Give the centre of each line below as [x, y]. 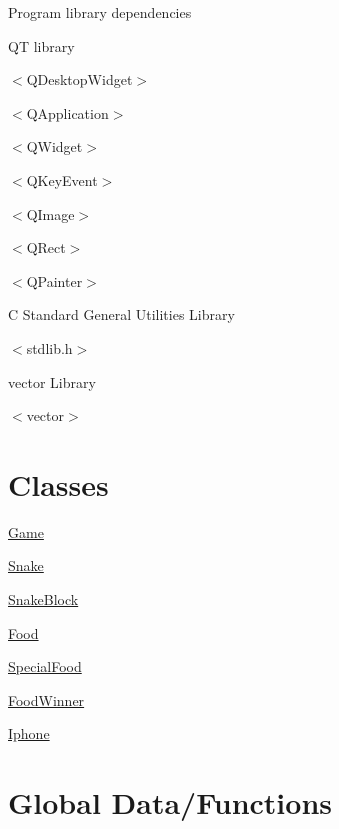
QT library [41, 45]
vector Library [52, 381]
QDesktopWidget [79, 79]
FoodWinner [46, 699]
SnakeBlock [43, 599]
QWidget [54, 146]
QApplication [67, 112]
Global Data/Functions [170, 802]
